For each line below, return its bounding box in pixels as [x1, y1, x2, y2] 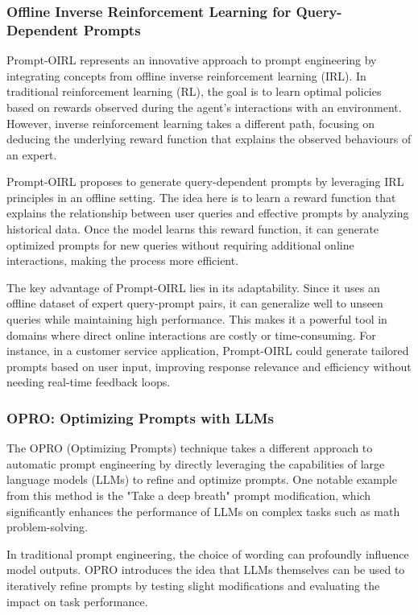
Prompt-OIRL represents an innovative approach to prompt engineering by [6, 52, 377, 68]
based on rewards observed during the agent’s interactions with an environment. [6, 98, 402, 115]
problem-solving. [6, 518, 88, 535]
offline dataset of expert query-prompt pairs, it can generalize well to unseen [6, 295, 383, 312]
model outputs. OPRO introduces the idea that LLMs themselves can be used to [6, 561, 405, 578]
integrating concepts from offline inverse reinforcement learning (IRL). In [6, 67, 366, 84]
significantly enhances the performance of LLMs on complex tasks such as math [6, 502, 400, 519]
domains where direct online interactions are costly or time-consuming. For [6, 326, 376, 343]
